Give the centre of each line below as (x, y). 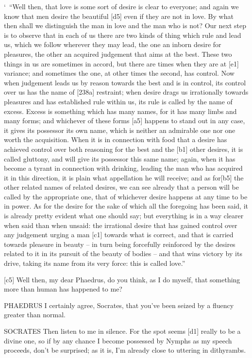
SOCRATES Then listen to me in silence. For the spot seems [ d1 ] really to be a (122, 331)
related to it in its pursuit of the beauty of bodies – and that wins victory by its (123, 253)
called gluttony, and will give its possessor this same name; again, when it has (120, 158)
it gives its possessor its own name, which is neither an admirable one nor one (120, 130)
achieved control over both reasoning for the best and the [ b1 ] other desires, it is (124, 149)
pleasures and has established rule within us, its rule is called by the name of (118, 101)
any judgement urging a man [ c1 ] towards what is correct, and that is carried (119, 235)
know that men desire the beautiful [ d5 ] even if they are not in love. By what (119, 16)
